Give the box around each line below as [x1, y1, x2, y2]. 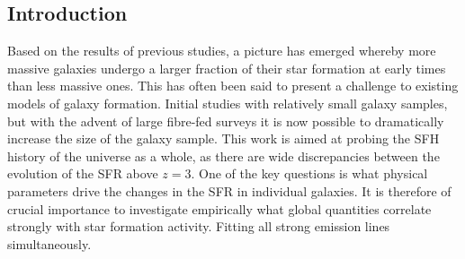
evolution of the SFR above [7, 164, 158, 183]
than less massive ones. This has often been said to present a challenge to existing [7, 76, 459, 95]
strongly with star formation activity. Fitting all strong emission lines [7, 217, 390, 236]
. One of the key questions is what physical [191, 164, 428, 183]
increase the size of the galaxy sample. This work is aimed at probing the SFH [7, 129, 440, 148]
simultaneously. [7, 234, 92, 253]
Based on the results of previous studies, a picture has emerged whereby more [7, 41, 436, 60]
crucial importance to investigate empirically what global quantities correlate [7, 199, 432, 218]
